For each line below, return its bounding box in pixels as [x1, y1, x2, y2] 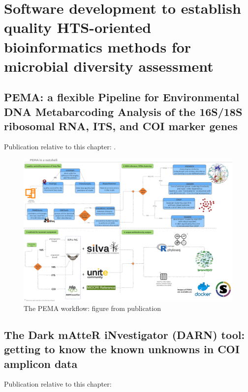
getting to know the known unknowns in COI [4, 341, 240, 357]
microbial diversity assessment [4, 56, 214, 76]
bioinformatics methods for [4, 36, 191, 56]
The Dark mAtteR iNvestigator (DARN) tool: [4, 327, 245, 342]
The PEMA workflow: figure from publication [24, 303, 161, 313]
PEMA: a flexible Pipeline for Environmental [4, 89, 240, 105]
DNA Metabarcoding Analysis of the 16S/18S [4, 104, 243, 119]
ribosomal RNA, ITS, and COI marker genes [4, 118, 238, 134]
